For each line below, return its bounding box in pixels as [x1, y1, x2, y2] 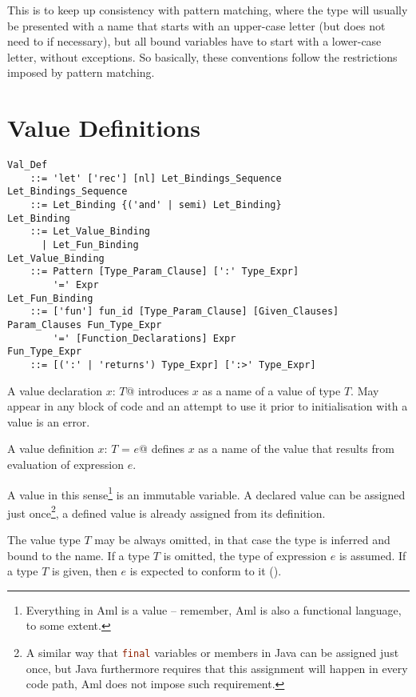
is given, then [52, 563, 117, 579]
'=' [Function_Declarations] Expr [53, 332, 236, 344]
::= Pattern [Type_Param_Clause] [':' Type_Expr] [30, 266, 299, 278]
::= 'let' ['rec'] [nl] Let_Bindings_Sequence [30, 172, 282, 184]
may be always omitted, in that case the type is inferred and [94, 531, 390, 548]
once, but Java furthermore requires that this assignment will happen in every [26, 659, 408, 676]
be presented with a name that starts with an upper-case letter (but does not [7, 17, 386, 34]
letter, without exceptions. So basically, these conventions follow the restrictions [7, 48, 398, 65]
